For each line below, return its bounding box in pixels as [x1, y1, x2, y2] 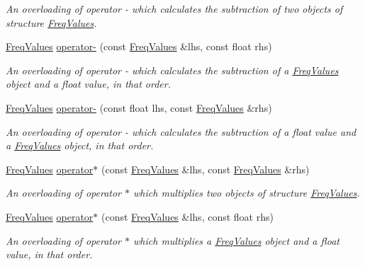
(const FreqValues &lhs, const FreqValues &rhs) [101, 161, 310, 176]
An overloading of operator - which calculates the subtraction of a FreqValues [6, 62, 339, 77]
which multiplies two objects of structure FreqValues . [133, 185, 360, 200]
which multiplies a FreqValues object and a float [133, 233, 340, 248]
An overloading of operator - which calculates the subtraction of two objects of [6, 1, 343, 16]
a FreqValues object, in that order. [6, 138, 154, 153]
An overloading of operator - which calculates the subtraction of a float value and [6, 124, 356, 139]
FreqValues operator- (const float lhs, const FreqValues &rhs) [6, 100, 272, 115]
